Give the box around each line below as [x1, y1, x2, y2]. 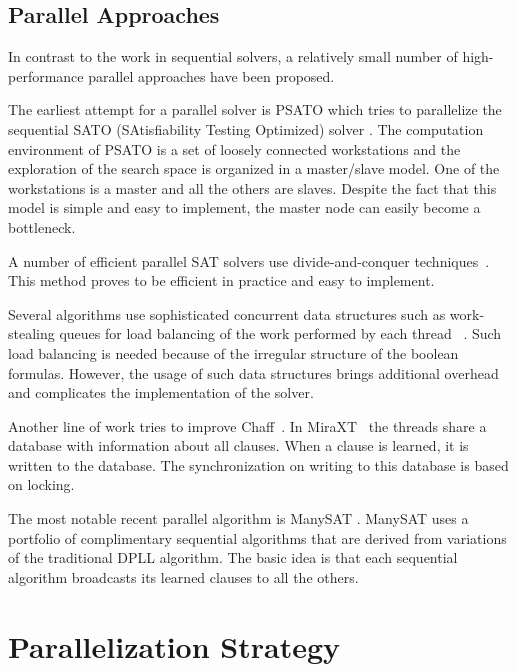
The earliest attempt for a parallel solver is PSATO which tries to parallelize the [8, 99, 502, 120]
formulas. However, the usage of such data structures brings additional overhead [8, 362, 499, 383]
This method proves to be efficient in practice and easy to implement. [8, 270, 435, 291]
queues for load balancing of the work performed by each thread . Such [59, 323, 502, 344]
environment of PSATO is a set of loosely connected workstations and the [8, 138, 461, 159]
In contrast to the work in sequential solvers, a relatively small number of [8, 46, 458, 67]
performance [8, 65, 84, 86]
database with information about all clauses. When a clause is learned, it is [8, 435, 469, 456]
